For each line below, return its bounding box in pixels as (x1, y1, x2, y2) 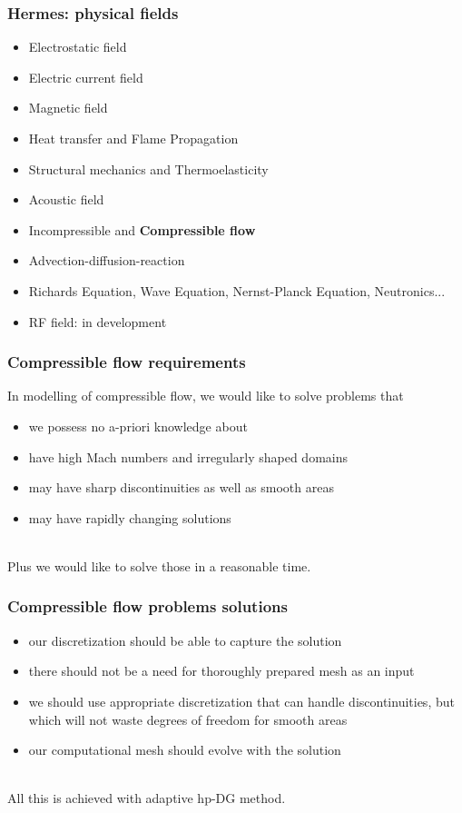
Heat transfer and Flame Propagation (28, 129, 239, 147)
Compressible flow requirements (7, 351, 246, 373)
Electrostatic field (28, 37, 127, 56)
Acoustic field (28, 190, 104, 209)
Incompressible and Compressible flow (28, 220, 256, 239)
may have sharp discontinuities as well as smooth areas (28, 478, 334, 497)
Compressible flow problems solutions (7, 595, 288, 618)
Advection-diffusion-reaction (28, 251, 185, 270)
